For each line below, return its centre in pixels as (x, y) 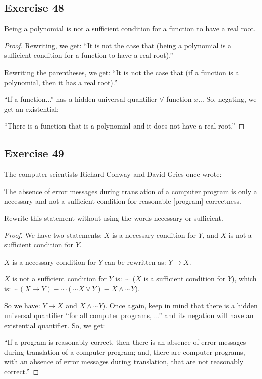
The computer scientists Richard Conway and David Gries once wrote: (113, 174)
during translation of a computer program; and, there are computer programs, (125, 352)
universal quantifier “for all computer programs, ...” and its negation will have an (129, 315)
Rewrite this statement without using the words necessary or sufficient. (114, 217)
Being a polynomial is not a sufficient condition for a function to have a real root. (130, 28)
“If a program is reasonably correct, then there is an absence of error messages (125, 342)
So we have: (22, 305)
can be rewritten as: (135, 261)
